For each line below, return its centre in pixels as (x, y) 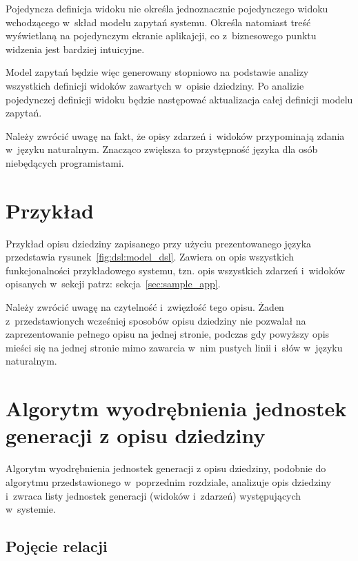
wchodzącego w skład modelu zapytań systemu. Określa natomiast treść (158, 22)
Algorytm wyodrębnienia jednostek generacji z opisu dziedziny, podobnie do (166, 468)
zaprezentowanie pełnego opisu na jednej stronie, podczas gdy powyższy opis (168, 334)
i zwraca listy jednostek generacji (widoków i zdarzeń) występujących (153, 495)
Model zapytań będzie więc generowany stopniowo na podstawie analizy (157, 72)
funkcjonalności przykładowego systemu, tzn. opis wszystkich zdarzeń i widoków (176, 270)
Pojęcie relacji (57, 546)
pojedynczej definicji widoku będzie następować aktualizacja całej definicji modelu (179, 99)
